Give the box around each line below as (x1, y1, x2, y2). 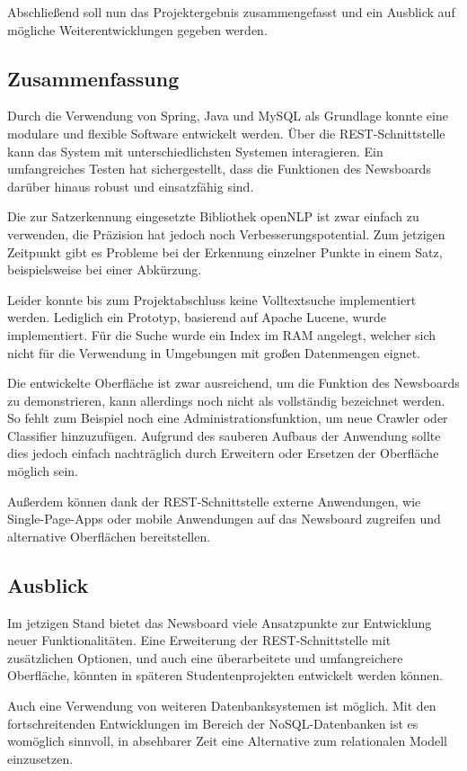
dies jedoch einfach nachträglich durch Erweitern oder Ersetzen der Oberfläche (7, 444, 439, 462)
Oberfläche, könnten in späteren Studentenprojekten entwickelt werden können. (7, 666, 444, 685)
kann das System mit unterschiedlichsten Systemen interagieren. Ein (7, 141, 383, 160)
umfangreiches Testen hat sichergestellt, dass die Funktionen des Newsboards (7, 159, 431, 178)
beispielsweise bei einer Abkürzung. (7, 260, 202, 279)
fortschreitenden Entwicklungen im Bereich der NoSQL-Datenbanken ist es (7, 713, 419, 732)
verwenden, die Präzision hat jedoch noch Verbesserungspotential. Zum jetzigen (7, 224, 445, 243)
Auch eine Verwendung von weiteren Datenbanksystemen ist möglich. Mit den (7, 696, 436, 715)
